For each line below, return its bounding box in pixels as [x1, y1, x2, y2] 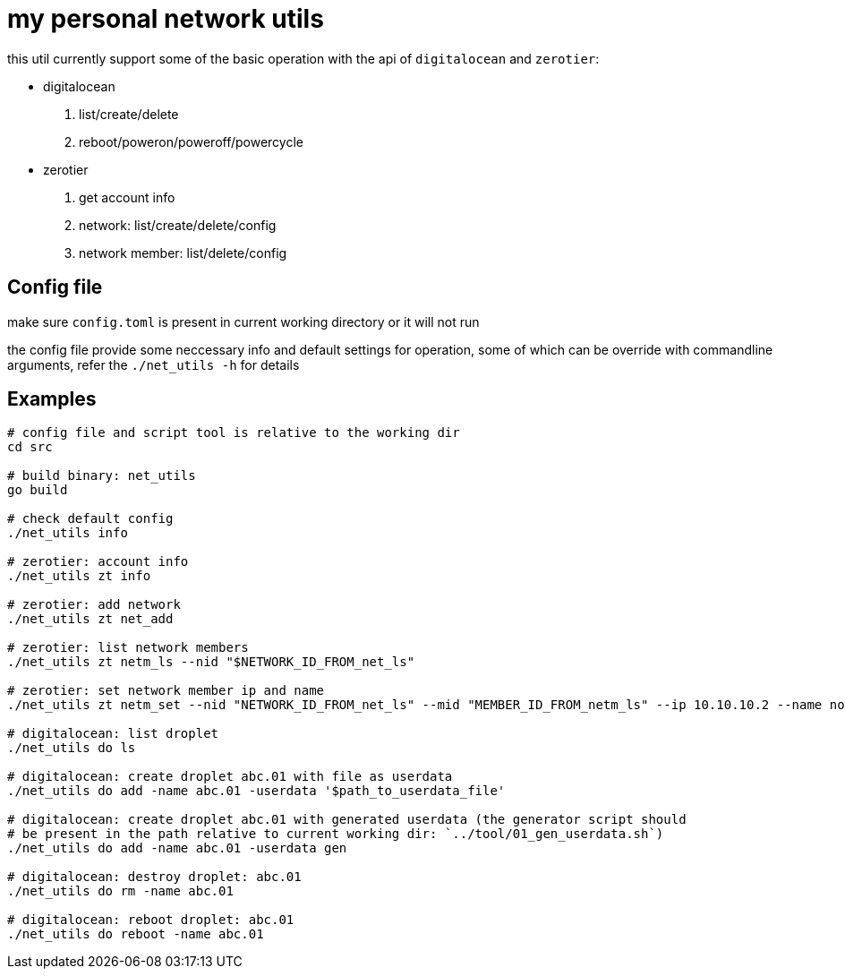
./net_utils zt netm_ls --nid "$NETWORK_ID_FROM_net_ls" [7, 655, 415, 670]
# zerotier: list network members [7, 640, 249, 655]
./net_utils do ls [7, 741, 136, 756]
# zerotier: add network [7, 597, 181, 612]
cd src [7, 440, 53, 455]
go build [7, 483, 68, 498]
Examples [7, 388, 97, 411]
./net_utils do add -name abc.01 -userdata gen [7, 841, 347, 856]
